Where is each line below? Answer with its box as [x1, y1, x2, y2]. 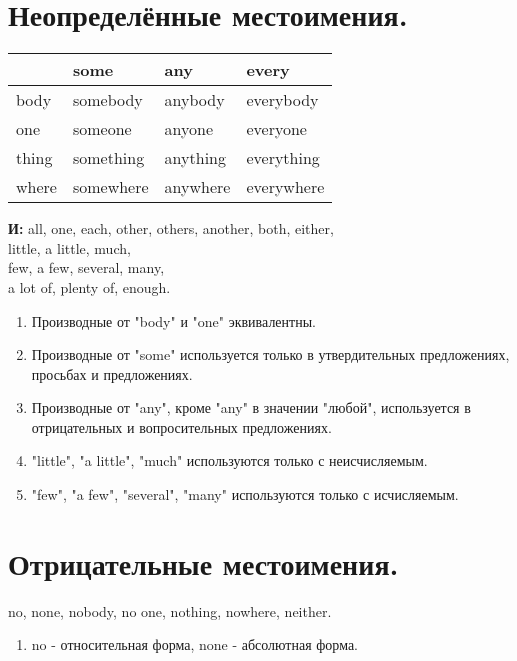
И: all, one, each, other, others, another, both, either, [8, 218, 334, 239]
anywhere [164, 175, 231, 199]
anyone [164, 117, 214, 141]
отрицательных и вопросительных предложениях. [31, 416, 332, 437]
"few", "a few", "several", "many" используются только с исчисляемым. [31, 484, 459, 505]
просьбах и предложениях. [31, 363, 193, 384]
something [72, 146, 145, 170]
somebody [72, 88, 143, 112]
